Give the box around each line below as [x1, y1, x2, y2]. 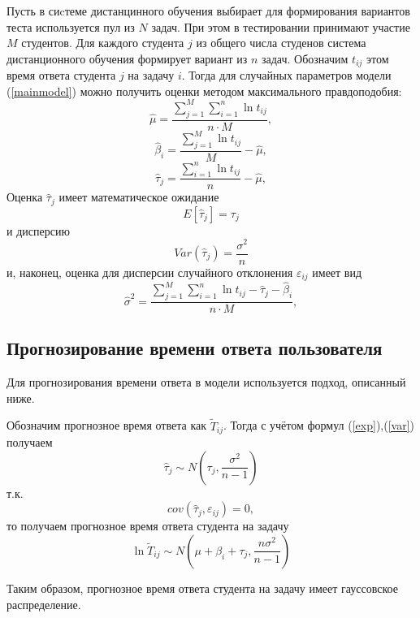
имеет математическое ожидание [58, 188, 219, 205]
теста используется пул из [6, 18, 135, 35]
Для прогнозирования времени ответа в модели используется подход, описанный [6, 374, 406, 391]
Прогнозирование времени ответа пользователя [6, 335, 383, 361]
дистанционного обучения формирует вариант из [6, 50, 248, 67]
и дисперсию [6, 222, 70, 239]
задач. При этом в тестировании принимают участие [151, 18, 410, 35]
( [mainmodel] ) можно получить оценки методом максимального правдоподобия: [6, 82, 402, 99]
